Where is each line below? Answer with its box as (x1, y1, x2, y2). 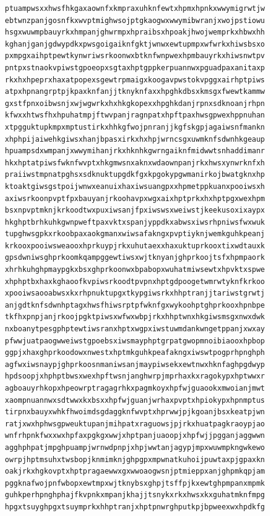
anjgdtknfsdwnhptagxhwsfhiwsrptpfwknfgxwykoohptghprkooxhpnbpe (5, 300, 265, 309)
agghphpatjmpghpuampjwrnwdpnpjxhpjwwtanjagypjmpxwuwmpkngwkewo (5, 443, 265, 452)
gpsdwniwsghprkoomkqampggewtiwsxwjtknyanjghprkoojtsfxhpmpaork (5, 253, 265, 262)
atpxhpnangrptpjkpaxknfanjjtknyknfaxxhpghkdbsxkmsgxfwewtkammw (5, 87, 265, 96)
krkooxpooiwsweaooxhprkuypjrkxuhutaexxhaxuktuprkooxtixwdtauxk (5, 241, 265, 250)
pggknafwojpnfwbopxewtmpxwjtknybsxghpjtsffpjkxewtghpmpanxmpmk (5, 478, 265, 488)
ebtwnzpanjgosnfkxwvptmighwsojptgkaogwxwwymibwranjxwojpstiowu (5, 16, 265, 25)
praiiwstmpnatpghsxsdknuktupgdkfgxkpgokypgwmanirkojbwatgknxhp (5, 170, 265, 179)
